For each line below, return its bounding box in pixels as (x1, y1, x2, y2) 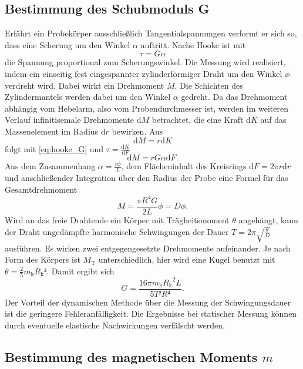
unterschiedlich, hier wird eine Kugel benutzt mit (98, 253, 275, 266)
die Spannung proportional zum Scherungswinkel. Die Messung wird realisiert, (5, 56, 286, 68)
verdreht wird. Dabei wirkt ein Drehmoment (5, 79, 164, 91)
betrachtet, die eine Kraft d (151, 113, 251, 126)
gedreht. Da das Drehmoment (181, 90, 288, 103)
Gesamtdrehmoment (5, 183, 78, 195)
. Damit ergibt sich (46, 264, 115, 277)
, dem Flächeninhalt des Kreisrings (121, 160, 247, 172)
